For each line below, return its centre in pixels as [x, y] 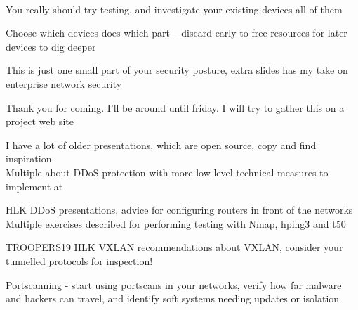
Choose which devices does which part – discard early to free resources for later [177, 33]
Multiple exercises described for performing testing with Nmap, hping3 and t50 [176, 223]
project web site [40, 121]
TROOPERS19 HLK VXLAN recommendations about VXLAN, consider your [174, 247]
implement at [34, 186]
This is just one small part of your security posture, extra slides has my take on [177, 70]
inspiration [29, 159]
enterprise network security [64, 83]
